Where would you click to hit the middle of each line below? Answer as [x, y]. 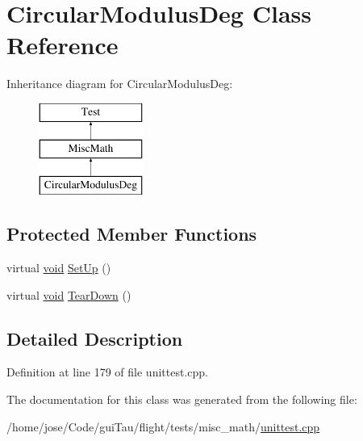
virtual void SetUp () [59, 268]
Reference [63, 45]
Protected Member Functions [132, 234]
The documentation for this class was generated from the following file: [182, 399]
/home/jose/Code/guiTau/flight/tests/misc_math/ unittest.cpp [163, 426]
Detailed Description [95, 338]
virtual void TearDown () [69, 294]
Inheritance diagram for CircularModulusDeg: [120, 84]
